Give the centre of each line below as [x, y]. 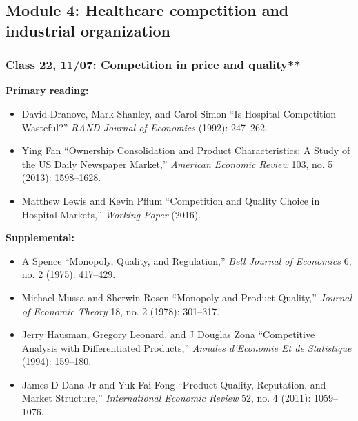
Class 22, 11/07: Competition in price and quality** [153, 65]
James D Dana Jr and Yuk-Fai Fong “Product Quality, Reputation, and [174, 384]
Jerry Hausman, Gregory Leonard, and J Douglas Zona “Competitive [168, 334]
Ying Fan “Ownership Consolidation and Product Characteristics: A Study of [186, 150]
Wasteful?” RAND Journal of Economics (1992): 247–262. [145, 127]
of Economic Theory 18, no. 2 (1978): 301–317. [121, 311]
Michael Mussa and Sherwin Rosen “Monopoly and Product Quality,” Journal [187, 297]
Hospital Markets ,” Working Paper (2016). [111, 214]
